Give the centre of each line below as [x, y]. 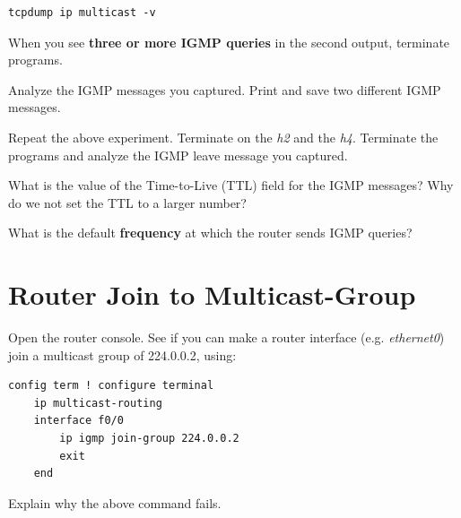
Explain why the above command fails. [115, 502]
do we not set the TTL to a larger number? [127, 202]
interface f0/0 [78, 421]
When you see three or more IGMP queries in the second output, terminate [229, 42]
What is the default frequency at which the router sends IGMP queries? [210, 233]
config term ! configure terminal [111, 386]
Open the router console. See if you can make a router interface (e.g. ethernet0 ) [226, 337]
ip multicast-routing [98, 403]
